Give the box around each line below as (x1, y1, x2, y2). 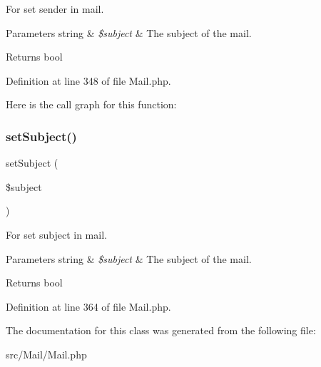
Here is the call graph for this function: (6, 97, 177, 112)
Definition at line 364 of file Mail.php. (6, 299, 171, 314)
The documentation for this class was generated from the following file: (6, 323, 316, 338)
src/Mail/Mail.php (6, 346, 87, 361)
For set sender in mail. (6, 1, 104, 16)
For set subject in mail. (6, 227, 107, 242)
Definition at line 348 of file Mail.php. (6, 73, 171, 88)
